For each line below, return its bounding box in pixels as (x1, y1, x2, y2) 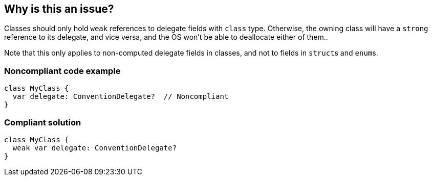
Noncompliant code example (4, 65, 121, 76)
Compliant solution (4, 117, 81, 127)
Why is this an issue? (4, 3, 114, 15)
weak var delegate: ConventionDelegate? (12, 143, 177, 152)
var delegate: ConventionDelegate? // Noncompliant (12, 92, 229, 101)
